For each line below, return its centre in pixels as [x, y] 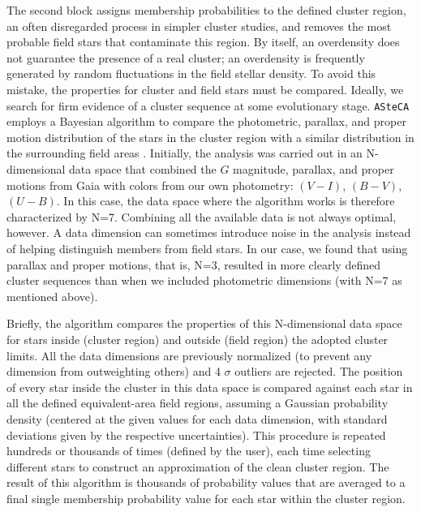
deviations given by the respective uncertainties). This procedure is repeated [196, 435]
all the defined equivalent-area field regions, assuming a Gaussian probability [198, 403]
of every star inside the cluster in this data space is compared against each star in [210, 387]
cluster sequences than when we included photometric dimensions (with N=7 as [204, 280]
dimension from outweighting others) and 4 [114, 371]
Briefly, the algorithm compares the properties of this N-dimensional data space [204, 323]
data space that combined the [143, 169]
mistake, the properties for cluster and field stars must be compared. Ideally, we [205, 89]
